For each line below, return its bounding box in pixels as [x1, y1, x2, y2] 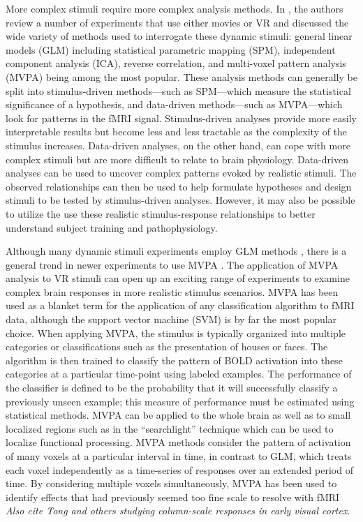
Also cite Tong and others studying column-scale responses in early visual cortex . [6, 503, 350, 518]
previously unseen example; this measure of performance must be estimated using [6, 394, 355, 408]
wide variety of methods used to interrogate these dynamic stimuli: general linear [6, 29, 353, 43]
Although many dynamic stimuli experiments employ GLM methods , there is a [6, 244, 347, 258]
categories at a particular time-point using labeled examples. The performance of [6, 366, 352, 381]
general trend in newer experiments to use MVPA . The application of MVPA [6, 257, 339, 271]
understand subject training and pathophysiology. [6, 220, 218, 234]
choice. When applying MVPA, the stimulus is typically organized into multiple [6, 325, 346, 340]
